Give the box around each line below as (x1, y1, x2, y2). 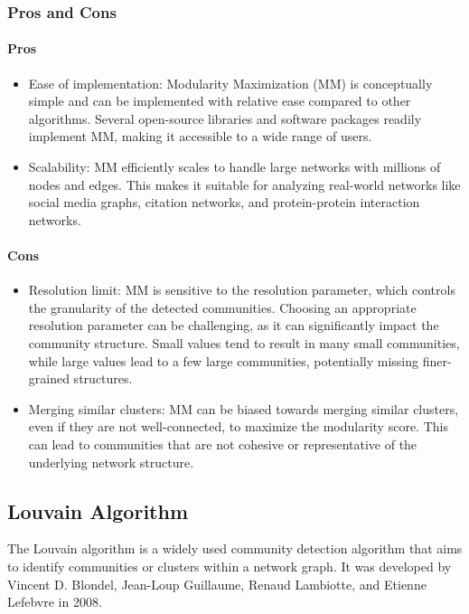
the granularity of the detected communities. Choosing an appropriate (28, 298, 417, 316)
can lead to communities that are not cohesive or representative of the (28, 434, 417, 453)
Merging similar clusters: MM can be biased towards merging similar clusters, (28, 399, 459, 418)
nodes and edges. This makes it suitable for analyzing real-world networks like (28, 175, 461, 194)
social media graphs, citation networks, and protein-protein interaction (28, 193, 420, 212)
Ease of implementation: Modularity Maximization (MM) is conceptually (28, 73, 433, 92)
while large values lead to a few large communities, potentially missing (28, 351, 419, 370)
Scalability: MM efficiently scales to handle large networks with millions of (28, 157, 441, 176)
